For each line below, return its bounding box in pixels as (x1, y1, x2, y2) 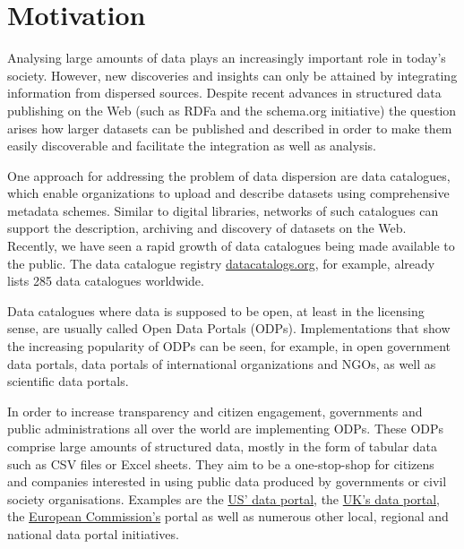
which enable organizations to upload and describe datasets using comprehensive (7, 184, 450, 202)
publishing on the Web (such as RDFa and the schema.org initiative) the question (7, 100, 457, 119)
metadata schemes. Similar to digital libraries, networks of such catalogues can (7, 201, 439, 219)
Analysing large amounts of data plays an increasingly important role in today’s (7, 48, 446, 67)
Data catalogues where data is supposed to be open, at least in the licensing (7, 301, 425, 320)
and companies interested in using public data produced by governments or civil (7, 472, 447, 491)
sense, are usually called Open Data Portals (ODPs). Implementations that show (7, 319, 451, 338)
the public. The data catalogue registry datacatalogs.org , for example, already (7, 253, 435, 272)
